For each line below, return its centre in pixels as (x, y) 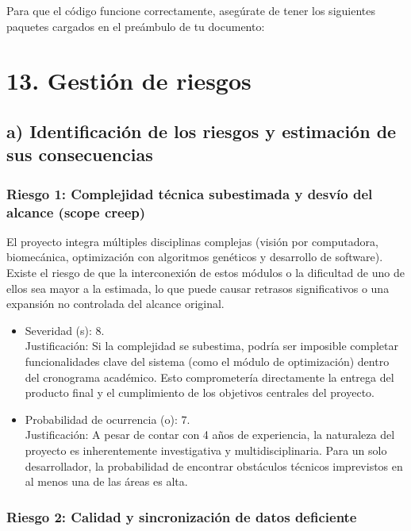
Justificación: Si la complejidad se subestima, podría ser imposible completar (211, 346)
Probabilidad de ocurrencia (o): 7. (108, 419)
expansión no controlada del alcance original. (115, 304)
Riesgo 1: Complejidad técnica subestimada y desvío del (190, 193)
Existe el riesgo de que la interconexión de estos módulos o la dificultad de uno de (205, 273)
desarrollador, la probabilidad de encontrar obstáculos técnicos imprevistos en (214, 466)
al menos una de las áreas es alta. (106, 481)
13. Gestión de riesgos (129, 81)
